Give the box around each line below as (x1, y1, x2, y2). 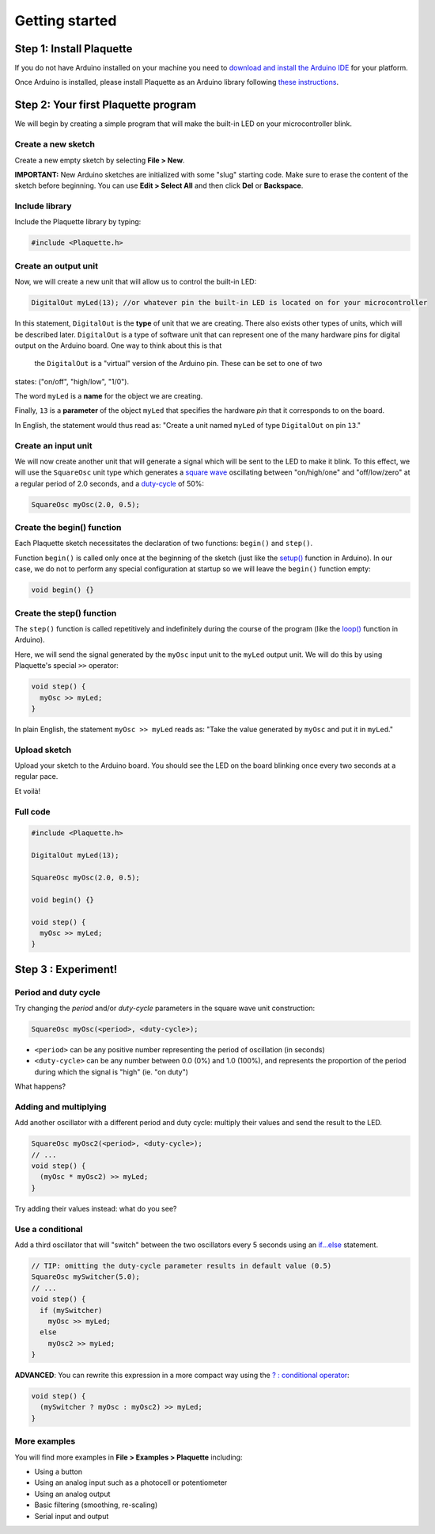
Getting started (14, 12, 117, 29)
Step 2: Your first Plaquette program (14, 98, 197, 112)
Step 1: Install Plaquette (14, 42, 133, 55)
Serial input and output (34, 1511, 109, 1521)
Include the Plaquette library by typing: (14, 217, 142, 227)
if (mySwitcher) (40, 1306, 103, 1315)
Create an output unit (14, 260, 99, 271)
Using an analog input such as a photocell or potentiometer (34, 1478, 228, 1487)
